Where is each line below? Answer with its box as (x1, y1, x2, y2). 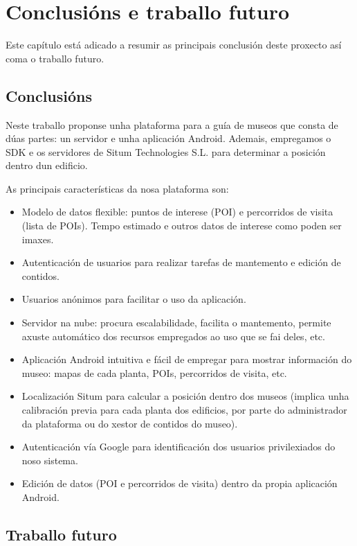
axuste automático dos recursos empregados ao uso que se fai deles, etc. (21, 328, 325, 343)
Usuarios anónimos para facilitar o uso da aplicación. (21, 292, 246, 306)
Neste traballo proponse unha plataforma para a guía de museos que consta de (6, 117, 338, 132)
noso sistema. (21, 452, 78, 467)
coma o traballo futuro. (6, 51, 104, 65)
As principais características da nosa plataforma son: (6, 181, 229, 195)
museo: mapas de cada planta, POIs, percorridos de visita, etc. (21, 365, 287, 380)
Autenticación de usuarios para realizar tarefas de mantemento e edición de (21, 255, 341, 270)
